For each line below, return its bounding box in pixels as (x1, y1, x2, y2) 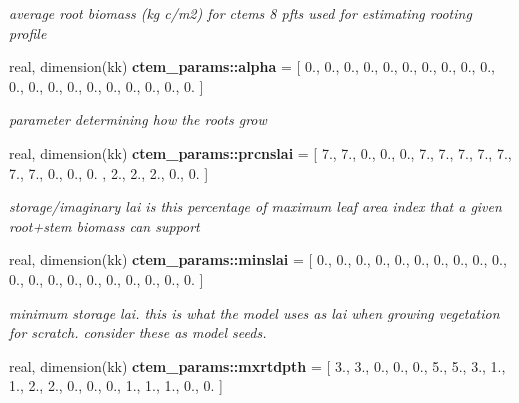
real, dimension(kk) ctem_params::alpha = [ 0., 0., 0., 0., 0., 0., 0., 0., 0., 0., (9, 56, 495, 77)
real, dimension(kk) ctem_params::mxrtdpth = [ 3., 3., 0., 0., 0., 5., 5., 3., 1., (9, 355, 506, 376)
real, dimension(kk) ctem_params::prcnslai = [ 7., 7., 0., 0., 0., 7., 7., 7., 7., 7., (9, 142, 512, 163)
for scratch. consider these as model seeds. (9, 322, 267, 343)
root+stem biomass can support (9, 215, 200, 236)
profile (9, 22, 47, 43)
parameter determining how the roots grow (9, 109, 267, 130)
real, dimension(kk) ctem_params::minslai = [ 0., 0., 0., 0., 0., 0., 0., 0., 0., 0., (9, 249, 507, 270)
